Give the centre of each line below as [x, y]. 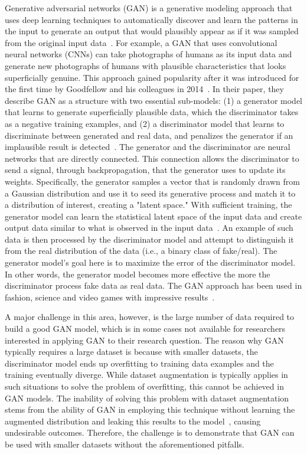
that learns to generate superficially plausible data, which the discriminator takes [152, 112]
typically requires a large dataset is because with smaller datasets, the [131, 352]
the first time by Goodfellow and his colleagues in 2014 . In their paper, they [144, 89]
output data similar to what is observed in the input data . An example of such [149, 228]
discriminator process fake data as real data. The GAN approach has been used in [153, 285]
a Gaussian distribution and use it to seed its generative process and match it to [150, 193]
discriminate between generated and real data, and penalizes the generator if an [149, 135]
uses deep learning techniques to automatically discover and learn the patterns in [151, 19]
